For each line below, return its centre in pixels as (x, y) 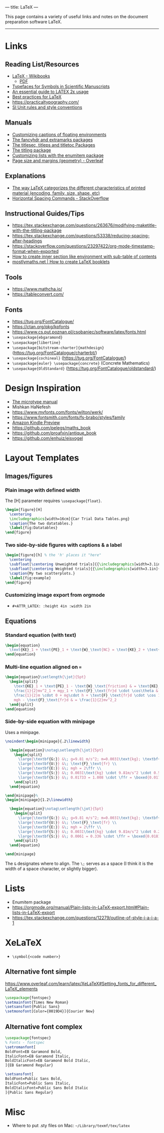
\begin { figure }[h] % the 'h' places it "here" (53, 555)
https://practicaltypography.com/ (45, 102)
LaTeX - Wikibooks (31, 76)
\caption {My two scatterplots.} (42, 573)
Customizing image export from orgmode (55, 595)
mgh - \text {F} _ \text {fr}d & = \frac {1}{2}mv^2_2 (65, 700)
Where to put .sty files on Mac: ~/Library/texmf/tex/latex (71, 1126)
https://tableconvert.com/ (38, 294)
